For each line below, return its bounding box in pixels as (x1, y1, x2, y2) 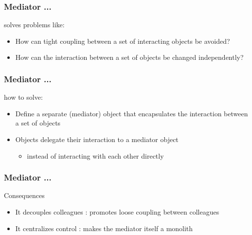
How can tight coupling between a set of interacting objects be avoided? (15, 36, 230, 46)
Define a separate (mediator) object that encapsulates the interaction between (15, 108, 248, 118)
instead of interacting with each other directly (27, 150, 164, 161)
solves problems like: (4, 19, 65, 30)
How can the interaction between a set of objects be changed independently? (15, 52, 244, 62)
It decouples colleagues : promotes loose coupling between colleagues (15, 207, 219, 217)
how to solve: (4, 92, 43, 102)
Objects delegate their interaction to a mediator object (15, 134, 179, 144)
